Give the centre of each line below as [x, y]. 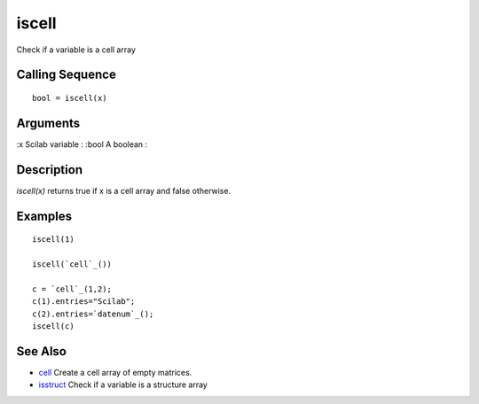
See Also [41, 351]
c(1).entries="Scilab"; [84, 302]
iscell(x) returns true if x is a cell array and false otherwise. [123, 190]
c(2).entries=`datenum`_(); [93, 314]
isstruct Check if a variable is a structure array [123, 385]
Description [50, 170]
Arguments [48, 123]
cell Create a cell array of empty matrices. [115, 372]
